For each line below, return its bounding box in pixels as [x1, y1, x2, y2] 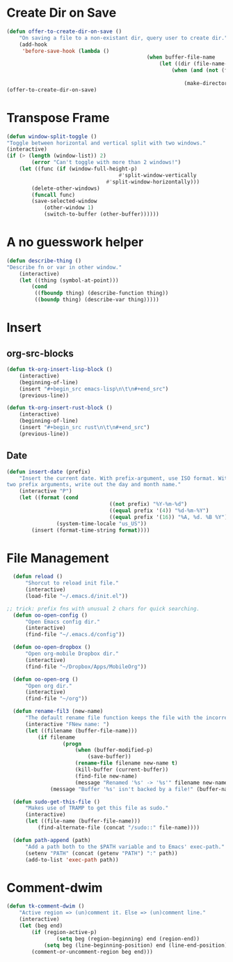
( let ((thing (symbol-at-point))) [19, 277, 119, 284]
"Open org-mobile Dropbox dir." [24, 650, 119, 657]
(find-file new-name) [74, 772, 138, 779]
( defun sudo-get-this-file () [13, 798, 100, 805]
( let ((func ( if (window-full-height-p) [19, 165, 138, 172]
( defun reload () [13, 573, 63, 580]
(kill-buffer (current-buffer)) [74, 766, 169, 774]
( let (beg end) [19, 922, 63, 929]
